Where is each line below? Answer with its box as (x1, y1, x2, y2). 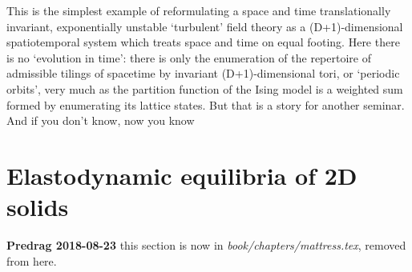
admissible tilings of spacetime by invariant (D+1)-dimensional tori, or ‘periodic (6, 65, 400, 82)
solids (6, 190, 69, 223)
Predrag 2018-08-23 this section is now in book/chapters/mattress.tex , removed (6, 237, 406, 254)
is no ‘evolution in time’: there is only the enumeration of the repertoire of (6, 49, 371, 66)
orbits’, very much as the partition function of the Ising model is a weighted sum (6, 80, 403, 97)
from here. (6, 252, 57, 269)
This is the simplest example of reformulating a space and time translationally (6, 2, 391, 18)
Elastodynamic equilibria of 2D (6, 158, 357, 191)
